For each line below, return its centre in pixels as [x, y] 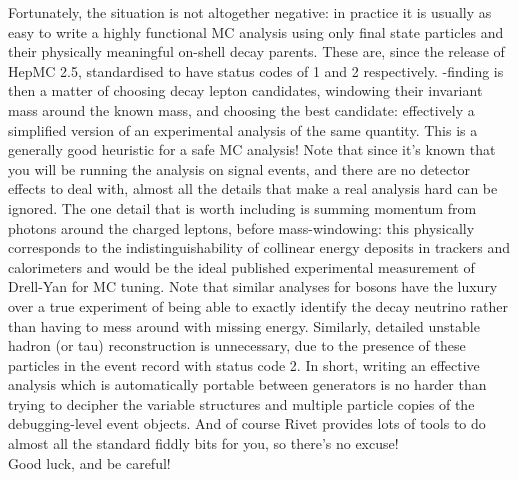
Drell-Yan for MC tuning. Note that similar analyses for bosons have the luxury [253, 286]
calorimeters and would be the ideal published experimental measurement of [241, 266]
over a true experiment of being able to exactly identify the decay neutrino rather [258, 305]
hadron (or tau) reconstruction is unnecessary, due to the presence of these [237, 345]
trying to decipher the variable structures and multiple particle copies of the [241, 403]
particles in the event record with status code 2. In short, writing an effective [244, 364]
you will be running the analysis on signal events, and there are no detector [239, 168]
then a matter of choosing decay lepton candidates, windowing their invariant [245, 90]
